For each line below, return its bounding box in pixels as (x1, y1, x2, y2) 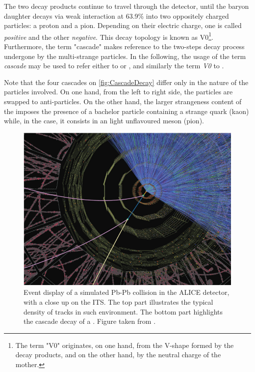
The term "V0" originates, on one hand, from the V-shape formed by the (15, 340, 234, 350)
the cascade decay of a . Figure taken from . (24, 316, 156, 326)
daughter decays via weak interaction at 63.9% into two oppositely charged (4, 10, 229, 21)
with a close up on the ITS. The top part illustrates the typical (24, 296, 213, 307)
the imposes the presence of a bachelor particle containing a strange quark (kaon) (4, 106, 249, 116)
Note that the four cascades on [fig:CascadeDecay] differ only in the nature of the (4, 77, 249, 87)
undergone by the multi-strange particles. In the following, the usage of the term (4, 51, 246, 61)
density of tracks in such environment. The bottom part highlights (24, 306, 223, 316)
